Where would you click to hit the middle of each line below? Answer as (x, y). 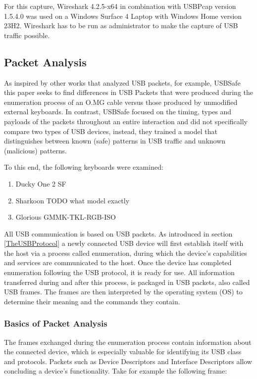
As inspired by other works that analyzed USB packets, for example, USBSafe (122, 82)
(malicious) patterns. (35, 150)
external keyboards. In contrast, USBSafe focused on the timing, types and (118, 112)
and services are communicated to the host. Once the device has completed (118, 262)
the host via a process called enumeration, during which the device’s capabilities (126, 253)
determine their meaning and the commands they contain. (92, 301)
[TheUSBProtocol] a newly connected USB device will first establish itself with (124, 243)
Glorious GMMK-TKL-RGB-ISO (66, 217)
